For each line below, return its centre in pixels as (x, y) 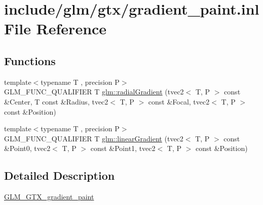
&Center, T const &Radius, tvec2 (56, 101)
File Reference (55, 29)
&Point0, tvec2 (27, 148)
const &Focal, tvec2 (179, 101)
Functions (30, 60)
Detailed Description (60, 175)
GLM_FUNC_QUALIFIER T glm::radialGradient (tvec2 (94, 92)
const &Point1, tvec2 (123, 148)
